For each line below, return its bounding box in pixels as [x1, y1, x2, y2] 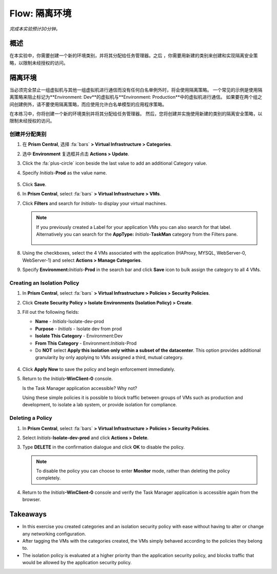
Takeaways [9, 510, 47, 519]
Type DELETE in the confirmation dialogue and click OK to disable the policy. [22, 444, 185, 450]
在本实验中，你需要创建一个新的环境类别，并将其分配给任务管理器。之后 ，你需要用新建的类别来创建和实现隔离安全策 [9, 52, 258, 59]
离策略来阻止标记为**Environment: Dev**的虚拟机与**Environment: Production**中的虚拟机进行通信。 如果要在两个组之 [9, 94, 263, 100]
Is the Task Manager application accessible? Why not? [22, 385, 137, 391]
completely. [36, 475, 61, 481]
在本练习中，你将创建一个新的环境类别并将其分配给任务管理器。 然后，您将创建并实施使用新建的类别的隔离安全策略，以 [9, 111, 263, 117]
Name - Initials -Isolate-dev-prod [35, 318, 105, 325]
